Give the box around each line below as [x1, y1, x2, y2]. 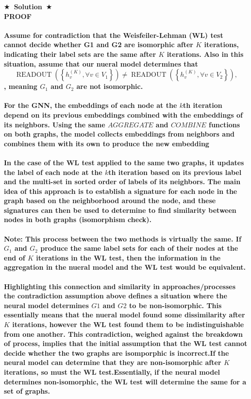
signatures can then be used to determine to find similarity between [4, 205, 236, 215]
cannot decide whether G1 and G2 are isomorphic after [4, 39, 193, 50]
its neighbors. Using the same [4, 119, 105, 129]
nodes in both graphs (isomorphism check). [4, 214, 152, 225]
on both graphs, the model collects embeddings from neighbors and [4, 129, 235, 139]
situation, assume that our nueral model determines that [4, 58, 198, 69]
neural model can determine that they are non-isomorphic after [4, 357, 221, 367]
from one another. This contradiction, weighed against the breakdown [4, 329, 243, 339]
